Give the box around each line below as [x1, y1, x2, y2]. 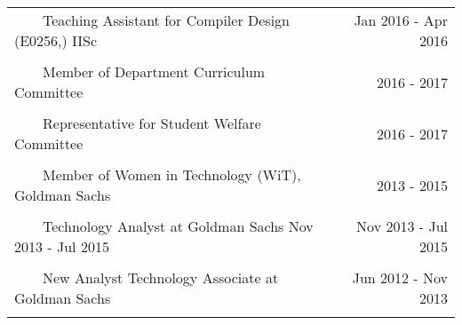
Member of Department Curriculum [43, 61, 266, 82]
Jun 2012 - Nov [352, 267, 448, 288]
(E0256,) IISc [14, 30, 98, 51]
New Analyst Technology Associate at [43, 267, 279, 288]
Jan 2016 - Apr [354, 10, 448, 30]
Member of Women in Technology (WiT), [43, 164, 301, 185]
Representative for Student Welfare [43, 113, 261, 133]
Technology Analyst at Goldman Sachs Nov [43, 216, 314, 236]
